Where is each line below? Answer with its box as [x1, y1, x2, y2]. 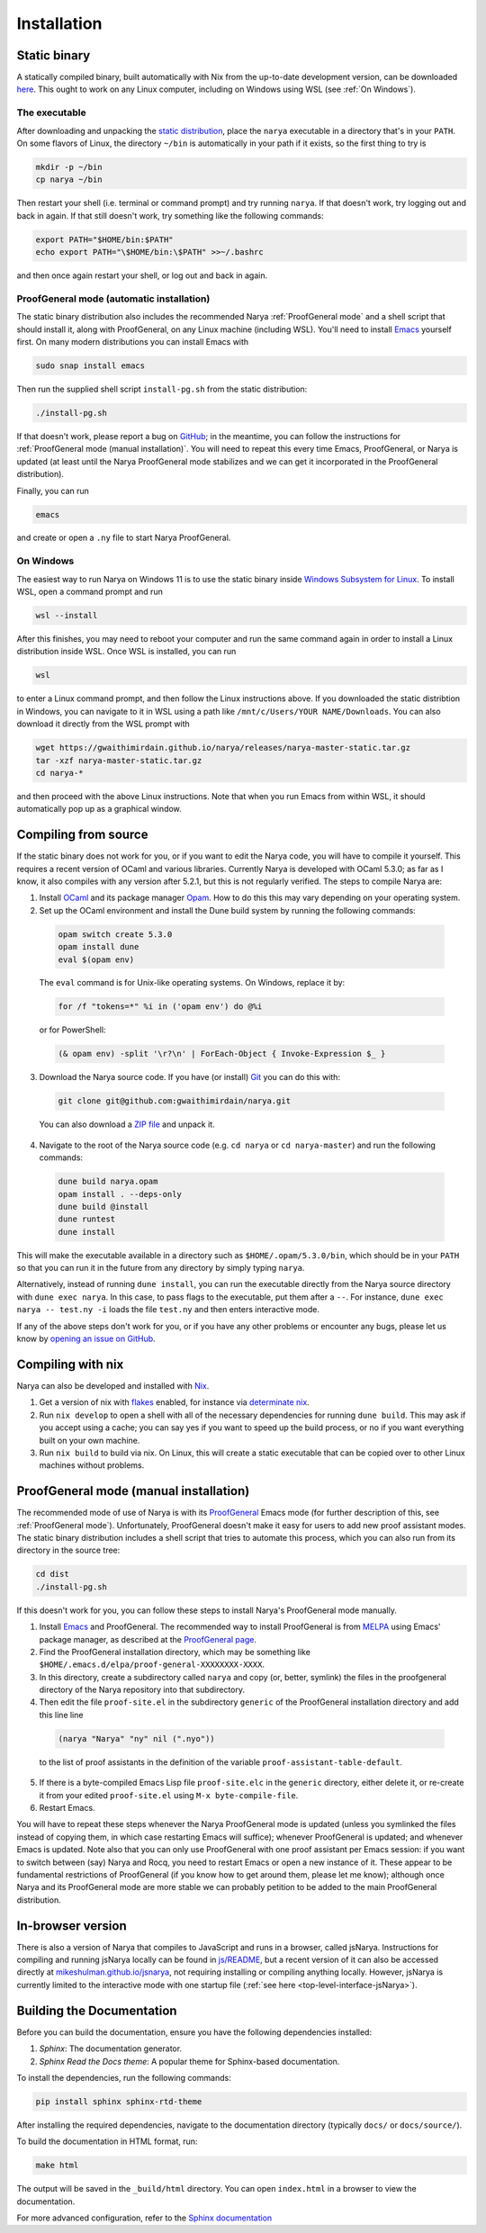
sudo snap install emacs [35, 361, 146, 371]
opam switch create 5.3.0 [58, 929, 173, 940]
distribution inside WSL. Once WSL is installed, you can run [16, 646, 237, 657]
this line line [39, 1709, 84, 1720]
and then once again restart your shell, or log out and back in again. [16, 270, 268, 281]
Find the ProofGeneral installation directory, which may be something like [39, 1646, 310, 1657]
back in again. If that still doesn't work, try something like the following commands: [16, 210, 324, 221]
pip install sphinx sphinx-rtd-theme [35, 2096, 202, 2106]
